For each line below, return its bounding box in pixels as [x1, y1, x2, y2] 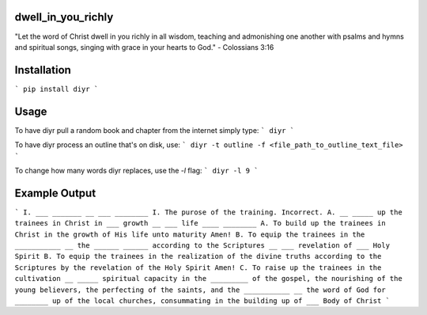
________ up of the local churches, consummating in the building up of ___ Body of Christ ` [14, 296, 391, 305]
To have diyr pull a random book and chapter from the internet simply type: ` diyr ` [14, 125, 295, 135]
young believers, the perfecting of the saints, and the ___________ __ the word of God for [14, 285, 387, 294]
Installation [14, 63, 71, 77]
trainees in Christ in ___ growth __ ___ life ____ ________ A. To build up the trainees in [14, 218, 387, 228]
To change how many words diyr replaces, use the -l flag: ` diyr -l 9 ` [14, 165, 259, 175]
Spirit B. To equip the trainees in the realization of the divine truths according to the [14, 252, 382, 261]
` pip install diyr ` [14, 84, 99, 93]
